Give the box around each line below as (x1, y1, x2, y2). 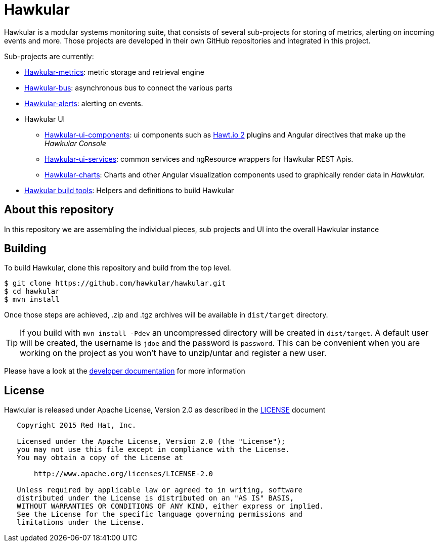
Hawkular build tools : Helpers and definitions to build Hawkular (24, 186, 234, 195)
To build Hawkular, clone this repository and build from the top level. (4, 263, 231, 272)
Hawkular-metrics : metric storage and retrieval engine (24, 67, 204, 76)
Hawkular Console (45, 139, 106, 148)
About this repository (4, 203, 114, 216)
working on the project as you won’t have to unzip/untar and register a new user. (20, 348, 327, 358)
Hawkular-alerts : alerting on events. (24, 99, 143, 108)
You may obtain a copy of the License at (17, 453, 184, 462)
